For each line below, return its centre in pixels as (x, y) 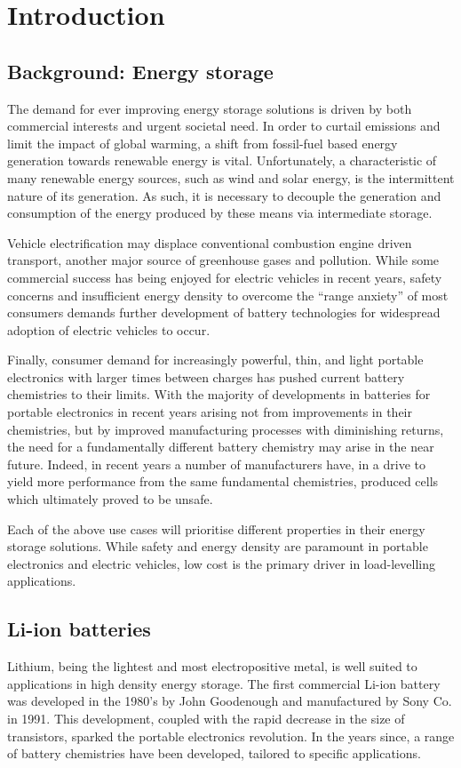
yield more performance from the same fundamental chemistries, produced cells (223, 481)
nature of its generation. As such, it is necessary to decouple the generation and (224, 195)
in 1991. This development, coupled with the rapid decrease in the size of (206, 718)
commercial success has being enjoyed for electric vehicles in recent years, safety (225, 277)
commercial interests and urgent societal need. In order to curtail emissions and (224, 126)
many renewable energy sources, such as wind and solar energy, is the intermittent (231, 177)
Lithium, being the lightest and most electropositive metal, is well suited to (212, 666)
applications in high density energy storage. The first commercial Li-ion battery (224, 683)
